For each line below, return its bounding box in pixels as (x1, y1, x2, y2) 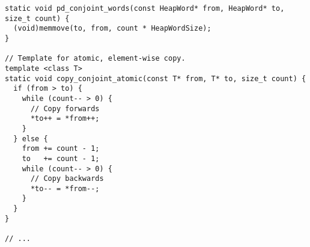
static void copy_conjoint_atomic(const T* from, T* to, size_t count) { (5, 74, 306, 83)
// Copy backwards (30, 174, 104, 183)
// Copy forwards (30, 104, 100, 113)
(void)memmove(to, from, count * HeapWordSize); (13, 24, 211, 33)
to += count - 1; (22, 154, 100, 163)
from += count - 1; (22, 144, 100, 153)
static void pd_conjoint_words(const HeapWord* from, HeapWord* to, (5, 4, 285, 13)
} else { (13, 134, 48, 143)
